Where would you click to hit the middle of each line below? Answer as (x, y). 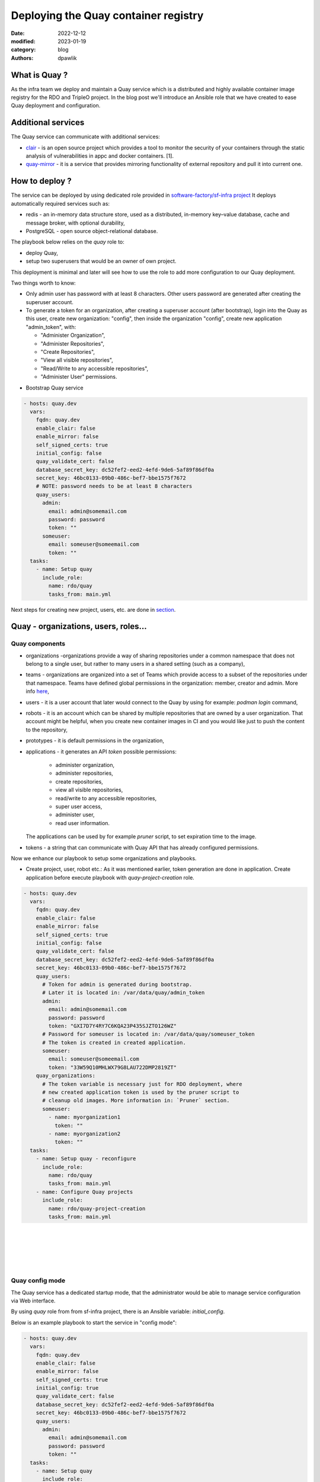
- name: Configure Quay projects (84, 1192)
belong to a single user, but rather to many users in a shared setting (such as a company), (135, 664)
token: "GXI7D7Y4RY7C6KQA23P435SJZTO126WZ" (113, 1026)
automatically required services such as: (60, 203)
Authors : (22, 58)
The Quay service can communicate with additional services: (85, 137)
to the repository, (47, 730)
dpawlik (67, 58)
